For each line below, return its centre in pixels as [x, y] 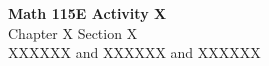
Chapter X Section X [73, 32]
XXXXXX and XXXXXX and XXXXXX [134, 52]
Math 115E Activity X [87, 13]
